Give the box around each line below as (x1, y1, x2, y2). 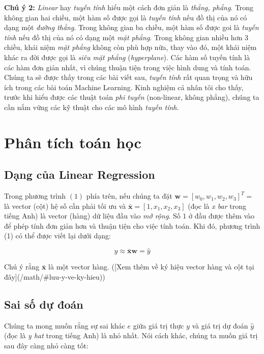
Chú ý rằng (4, 261, 40, 272)
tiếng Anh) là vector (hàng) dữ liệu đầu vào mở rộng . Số (4, 210, 181, 221)
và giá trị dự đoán (192, 320, 248, 331)
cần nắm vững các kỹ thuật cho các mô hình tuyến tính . (4, 101, 179, 112)
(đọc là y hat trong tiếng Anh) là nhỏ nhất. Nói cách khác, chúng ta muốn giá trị (4, 330, 258, 341)
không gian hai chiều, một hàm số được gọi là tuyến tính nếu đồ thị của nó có (4, 12, 247, 22)
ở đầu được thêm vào (189, 210, 255, 221)
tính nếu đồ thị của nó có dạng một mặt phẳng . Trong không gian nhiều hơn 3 (4, 32, 249, 42)
